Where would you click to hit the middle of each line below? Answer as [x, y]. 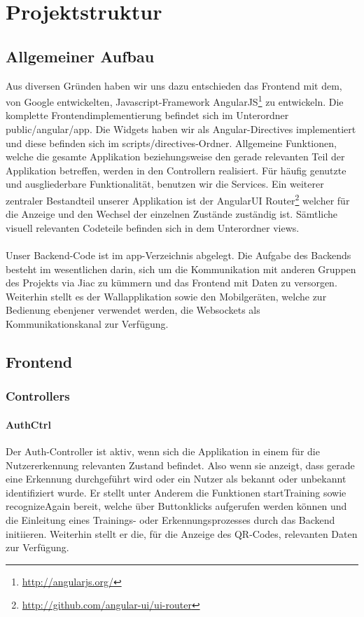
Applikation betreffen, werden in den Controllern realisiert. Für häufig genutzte [176, 170]
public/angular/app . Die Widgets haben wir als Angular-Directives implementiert [181, 129]
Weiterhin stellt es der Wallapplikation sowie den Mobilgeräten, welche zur [166, 296]
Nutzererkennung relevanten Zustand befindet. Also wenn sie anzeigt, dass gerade [180, 465]
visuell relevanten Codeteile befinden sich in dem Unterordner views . [153, 227]
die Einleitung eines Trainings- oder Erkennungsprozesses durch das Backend [170, 519]
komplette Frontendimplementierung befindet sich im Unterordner [147, 115]
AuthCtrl [28, 424]
